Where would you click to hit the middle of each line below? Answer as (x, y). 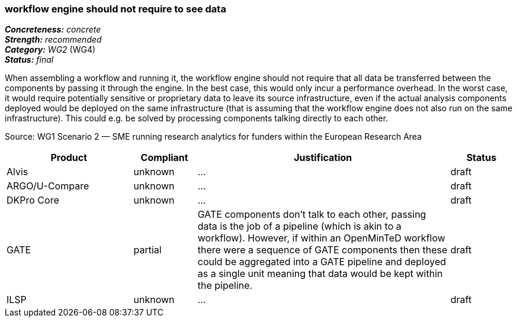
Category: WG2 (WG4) (50, 50)
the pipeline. (225, 286)
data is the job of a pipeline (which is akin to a (299, 226)
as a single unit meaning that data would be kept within (320, 274)
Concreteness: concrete (53, 30)
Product (69, 158)
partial (147, 250)
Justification (323, 158)
